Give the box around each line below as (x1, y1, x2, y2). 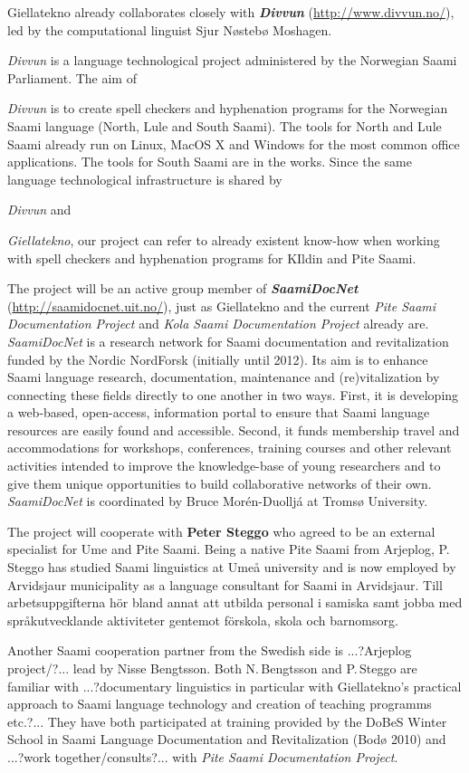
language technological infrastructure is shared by (7, 169, 282, 188)
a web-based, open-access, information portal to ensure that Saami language (7, 403, 430, 422)
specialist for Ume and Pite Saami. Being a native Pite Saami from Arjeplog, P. (7, 539, 450, 558)
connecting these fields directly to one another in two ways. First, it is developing (7, 385, 459, 404)
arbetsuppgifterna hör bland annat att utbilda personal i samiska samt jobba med (7, 593, 463, 612)
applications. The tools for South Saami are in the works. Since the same (7, 152, 412, 171)
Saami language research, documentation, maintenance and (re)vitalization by (7, 367, 440, 386)
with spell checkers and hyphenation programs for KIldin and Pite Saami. (7, 248, 416, 267)
